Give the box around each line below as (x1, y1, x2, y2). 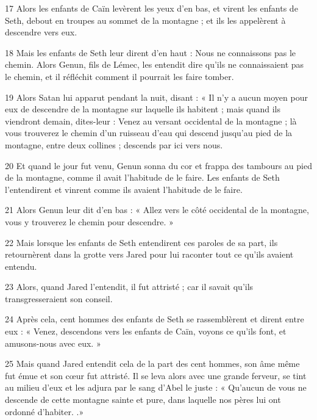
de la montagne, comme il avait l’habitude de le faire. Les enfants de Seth (5, 171, 280, 184)
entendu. (5, 259, 37, 272)
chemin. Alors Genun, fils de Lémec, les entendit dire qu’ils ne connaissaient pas (5, 58, 304, 71)
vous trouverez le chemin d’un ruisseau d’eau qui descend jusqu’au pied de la (5, 126, 293, 139)
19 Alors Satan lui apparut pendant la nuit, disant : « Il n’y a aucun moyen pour (5, 90, 308, 103)
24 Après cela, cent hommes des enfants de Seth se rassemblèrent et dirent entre (5, 313, 304, 325)
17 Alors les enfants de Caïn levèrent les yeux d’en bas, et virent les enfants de (5, 2, 298, 14)
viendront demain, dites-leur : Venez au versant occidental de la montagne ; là (5, 114, 297, 127)
